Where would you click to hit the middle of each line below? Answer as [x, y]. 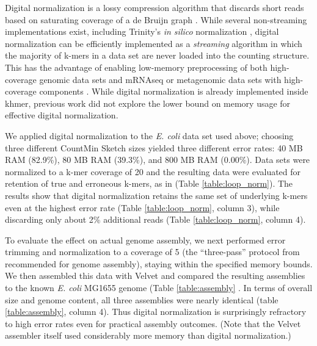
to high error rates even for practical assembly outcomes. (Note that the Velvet [153, 323]
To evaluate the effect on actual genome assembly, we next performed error [145, 240]
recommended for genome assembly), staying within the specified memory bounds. [159, 263]
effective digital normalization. [62, 115]
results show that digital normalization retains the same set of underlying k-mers [156, 195]
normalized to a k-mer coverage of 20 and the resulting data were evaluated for [153, 171]
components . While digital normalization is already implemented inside [174, 91]
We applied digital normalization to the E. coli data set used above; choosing [149, 135]
